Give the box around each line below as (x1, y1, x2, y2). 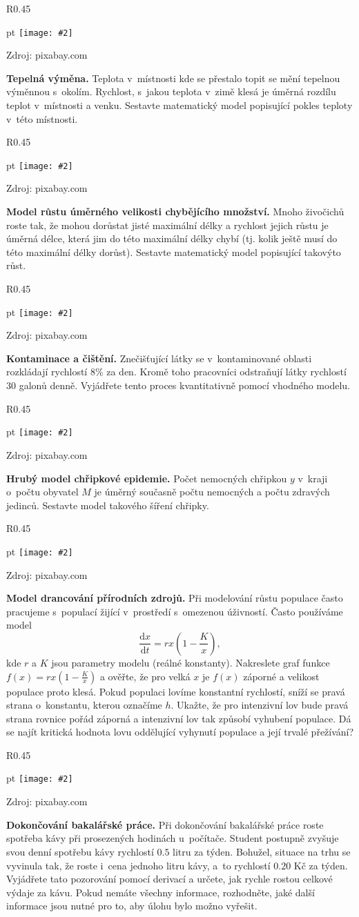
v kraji (298, 471, 328, 485)
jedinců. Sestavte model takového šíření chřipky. (6, 497, 209, 512)
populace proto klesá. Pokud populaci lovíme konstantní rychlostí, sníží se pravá (6, 684, 345, 698)
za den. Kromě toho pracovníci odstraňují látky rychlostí (106, 364, 347, 379)
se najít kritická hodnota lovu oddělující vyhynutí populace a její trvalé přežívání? (6, 724, 354, 739)
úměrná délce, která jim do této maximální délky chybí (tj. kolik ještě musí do (6, 231, 338, 246)
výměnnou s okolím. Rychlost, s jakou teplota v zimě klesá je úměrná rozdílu (6, 84, 336, 99)
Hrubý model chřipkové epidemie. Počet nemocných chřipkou (6, 471, 287, 485)
